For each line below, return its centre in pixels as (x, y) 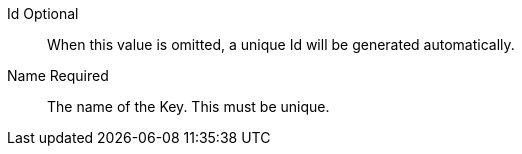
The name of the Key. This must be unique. (188, 106)
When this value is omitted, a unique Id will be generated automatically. (281, 44)
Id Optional (43, 13)
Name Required (58, 75)
